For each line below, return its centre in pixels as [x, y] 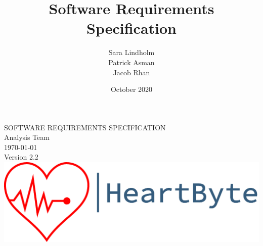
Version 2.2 [21, 157]
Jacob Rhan [131, 72]
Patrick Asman [131, 62]
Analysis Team [27, 137]
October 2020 [131, 89]
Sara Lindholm [131, 52]
